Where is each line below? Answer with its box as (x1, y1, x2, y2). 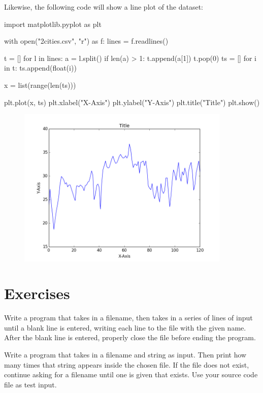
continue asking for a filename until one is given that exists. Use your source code (4, 369, 258, 380)
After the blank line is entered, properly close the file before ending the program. (4, 332, 256, 343)
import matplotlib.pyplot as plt (4, 18, 102, 29)
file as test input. (4, 379, 57, 389)
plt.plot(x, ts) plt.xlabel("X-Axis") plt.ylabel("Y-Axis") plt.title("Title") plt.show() (4, 96, 260, 107)
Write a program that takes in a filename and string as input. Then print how (4, 349, 247, 360)
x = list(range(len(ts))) (4, 79, 76, 90)
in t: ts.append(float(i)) (4, 62, 77, 73)
